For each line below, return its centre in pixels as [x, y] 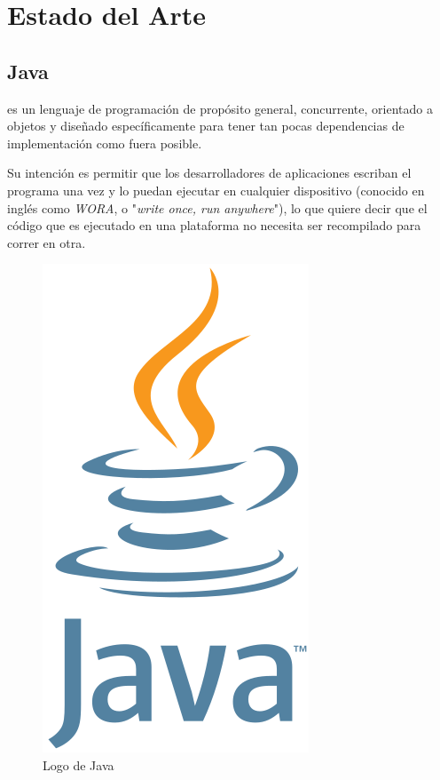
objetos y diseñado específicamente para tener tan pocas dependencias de [206, 126]
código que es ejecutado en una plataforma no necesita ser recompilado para [214, 225]
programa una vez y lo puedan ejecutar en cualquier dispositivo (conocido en [216, 190]
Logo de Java [79, 764]
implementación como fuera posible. [105, 143]
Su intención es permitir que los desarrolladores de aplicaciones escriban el [209, 173]
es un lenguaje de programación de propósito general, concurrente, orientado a [220, 108]
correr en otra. [47, 242]
